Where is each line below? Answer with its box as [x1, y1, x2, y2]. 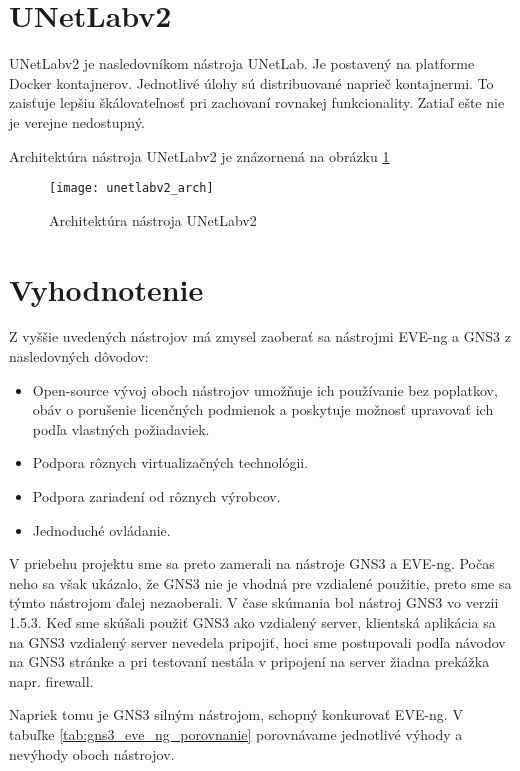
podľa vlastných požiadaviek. [32, 418, 210, 439]
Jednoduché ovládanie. [32, 519, 171, 540]
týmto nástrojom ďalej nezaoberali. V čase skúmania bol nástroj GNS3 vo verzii [9, 592, 499, 613]
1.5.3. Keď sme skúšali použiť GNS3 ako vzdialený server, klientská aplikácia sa [9, 612, 496, 632]
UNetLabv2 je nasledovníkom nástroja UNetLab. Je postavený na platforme [9, 53, 475, 74]
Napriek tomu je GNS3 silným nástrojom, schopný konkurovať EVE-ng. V [9, 704, 463, 725]
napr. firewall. [9, 670, 94, 691]
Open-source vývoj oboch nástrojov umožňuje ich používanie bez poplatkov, [32, 379, 498, 400]
